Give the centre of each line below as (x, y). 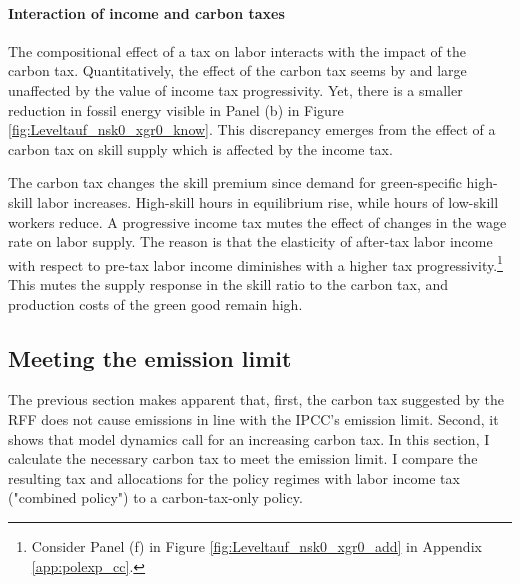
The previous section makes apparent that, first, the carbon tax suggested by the (256, 399)
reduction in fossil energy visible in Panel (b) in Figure (176, 109)
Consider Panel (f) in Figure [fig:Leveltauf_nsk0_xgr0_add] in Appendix (256, 545)
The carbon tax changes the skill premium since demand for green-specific (235, 182)
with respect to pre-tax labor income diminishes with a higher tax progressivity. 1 (255, 263)
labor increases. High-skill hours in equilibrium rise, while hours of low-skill (268, 201)
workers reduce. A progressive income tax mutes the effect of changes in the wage (257, 221)
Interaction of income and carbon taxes (146, 12)
